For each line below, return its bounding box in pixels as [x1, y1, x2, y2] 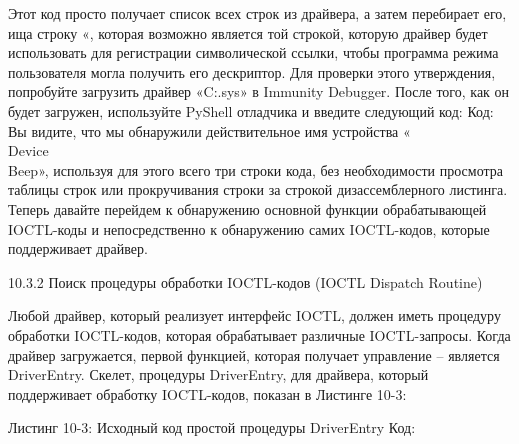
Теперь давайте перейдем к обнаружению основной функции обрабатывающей [8, 198, 487, 219]
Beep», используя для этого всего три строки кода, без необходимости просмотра [8, 159, 503, 180]
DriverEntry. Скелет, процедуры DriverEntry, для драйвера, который [8, 364, 429, 385]
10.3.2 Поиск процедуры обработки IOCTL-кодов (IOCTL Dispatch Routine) [8, 271, 483, 292]
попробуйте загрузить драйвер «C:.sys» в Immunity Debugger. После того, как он [8, 81, 510, 102]
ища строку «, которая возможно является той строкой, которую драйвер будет [8, 22, 488, 43]
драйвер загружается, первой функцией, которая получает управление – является [8, 344, 500, 365]
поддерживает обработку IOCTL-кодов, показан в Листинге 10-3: [8, 383, 407, 404]
